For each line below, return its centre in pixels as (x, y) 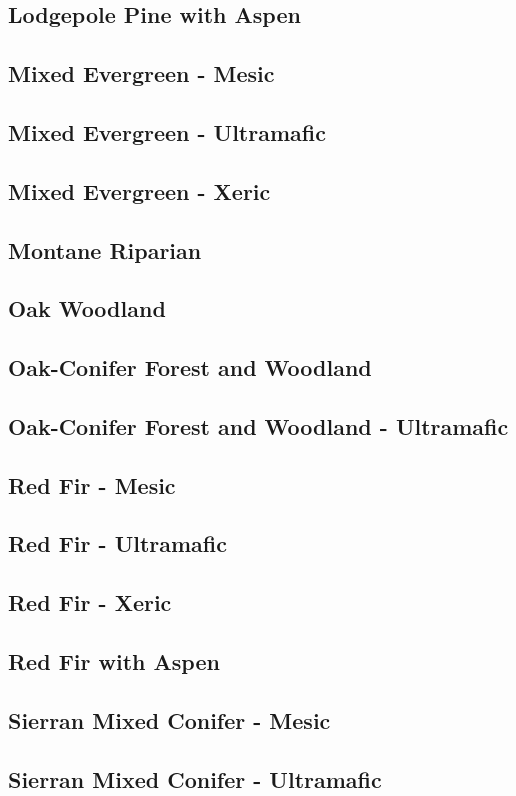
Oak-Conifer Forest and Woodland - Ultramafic (258, 425)
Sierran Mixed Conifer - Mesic (169, 719)
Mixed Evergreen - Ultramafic (167, 131)
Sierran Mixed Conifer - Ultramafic (195, 778)
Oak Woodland (87, 308)
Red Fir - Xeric (90, 602)
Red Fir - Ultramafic (118, 543)
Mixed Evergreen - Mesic (141, 73)
